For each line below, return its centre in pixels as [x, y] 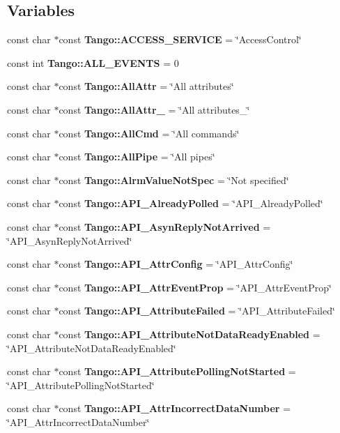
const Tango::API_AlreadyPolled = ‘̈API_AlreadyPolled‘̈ [191, 203]
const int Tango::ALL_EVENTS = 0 [93, 62]
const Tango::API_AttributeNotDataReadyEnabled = [190, 334]
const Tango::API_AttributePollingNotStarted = [177, 371]
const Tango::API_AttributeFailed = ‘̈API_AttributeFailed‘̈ [197, 311]
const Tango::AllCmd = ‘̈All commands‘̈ [149, 133]
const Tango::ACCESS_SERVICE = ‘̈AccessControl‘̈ [180, 39]
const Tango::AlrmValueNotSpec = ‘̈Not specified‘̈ [174, 180]
